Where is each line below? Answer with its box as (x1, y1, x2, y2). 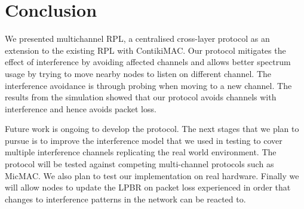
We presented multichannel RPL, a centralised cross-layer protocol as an (5, 32, 270, 45)
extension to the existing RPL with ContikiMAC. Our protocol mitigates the (5, 44, 286, 56)
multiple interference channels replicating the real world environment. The (5, 146, 277, 158)
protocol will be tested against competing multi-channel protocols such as (5, 158, 274, 170)
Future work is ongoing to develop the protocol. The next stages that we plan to (5, 122, 299, 135)
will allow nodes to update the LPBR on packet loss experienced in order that (5, 181, 291, 193)
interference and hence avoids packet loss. (5, 102, 156, 115)
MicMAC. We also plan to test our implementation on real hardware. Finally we (5, 169, 299, 182)
